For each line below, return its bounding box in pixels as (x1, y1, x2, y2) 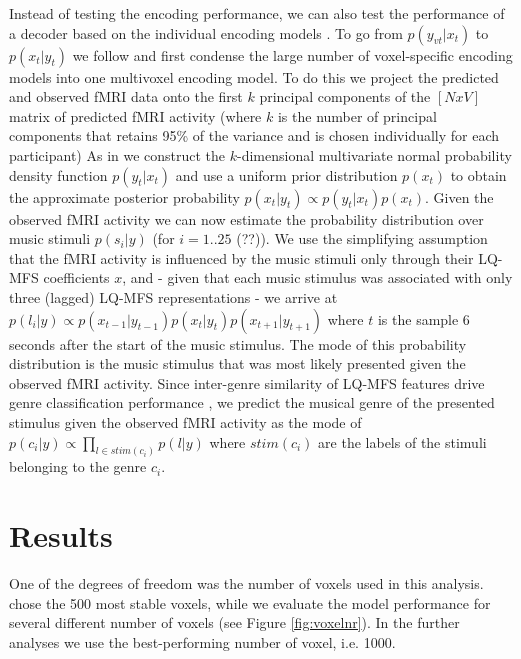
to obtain (450, 164, 507, 185)
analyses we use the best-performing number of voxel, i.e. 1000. (9, 631, 396, 652)
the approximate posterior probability (9, 186, 240, 207)
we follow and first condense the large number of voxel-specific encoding (72, 44, 513, 65)
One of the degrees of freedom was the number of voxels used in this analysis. (9, 573, 484, 594)
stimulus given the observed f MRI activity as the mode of (9, 411, 362, 432)
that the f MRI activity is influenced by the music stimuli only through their (9, 247, 474, 268)
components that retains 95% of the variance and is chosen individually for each (9, 125, 500, 146)
